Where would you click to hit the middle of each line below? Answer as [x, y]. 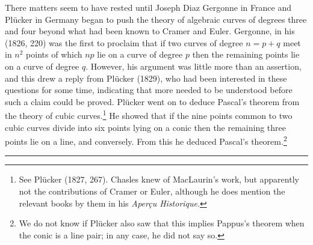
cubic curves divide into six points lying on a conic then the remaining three [146, 127]
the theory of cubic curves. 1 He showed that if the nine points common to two [149, 114]
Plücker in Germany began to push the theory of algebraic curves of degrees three [156, 19]
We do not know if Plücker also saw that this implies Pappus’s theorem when [162, 223]
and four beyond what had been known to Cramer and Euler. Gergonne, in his [150, 31]
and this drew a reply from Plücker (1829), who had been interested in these [146, 78]
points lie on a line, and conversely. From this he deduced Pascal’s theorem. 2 [146, 140]
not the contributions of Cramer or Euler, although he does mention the [152, 191]
